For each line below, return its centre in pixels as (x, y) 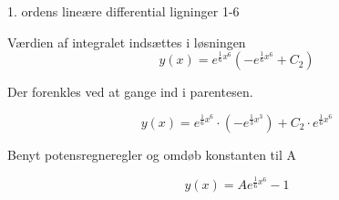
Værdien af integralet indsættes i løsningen (127, 42)
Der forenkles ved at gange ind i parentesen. (130, 92)
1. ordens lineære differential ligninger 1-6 (123, 11)
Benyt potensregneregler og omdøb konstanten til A (152, 154)
